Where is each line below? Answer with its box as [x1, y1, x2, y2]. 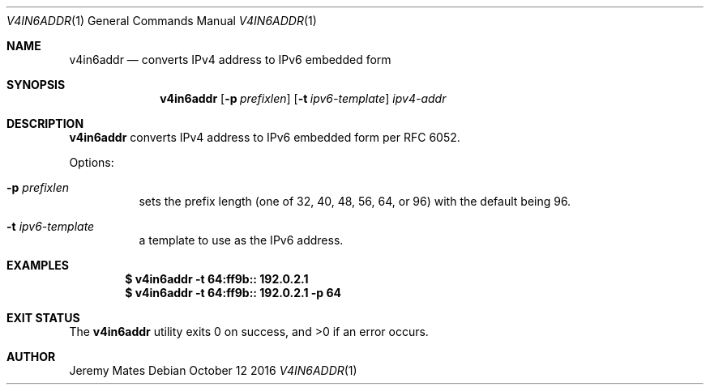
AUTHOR [6, 350, 56, 363]
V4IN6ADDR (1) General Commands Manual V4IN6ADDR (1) [6, 14, 317, 28]
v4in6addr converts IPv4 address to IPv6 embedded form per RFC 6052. [69, 130, 460, 144]
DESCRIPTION [6, 117, 84, 130]
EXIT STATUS [6, 311, 80, 325]
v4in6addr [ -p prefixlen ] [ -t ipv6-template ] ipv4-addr [160, 91, 447, 105]
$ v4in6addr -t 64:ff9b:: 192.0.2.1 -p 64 [125, 286, 342, 300]
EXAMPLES [6, 258, 69, 272]
